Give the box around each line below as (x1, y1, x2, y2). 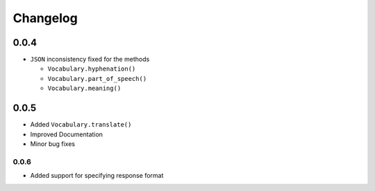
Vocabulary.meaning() (47, 84, 122, 93)
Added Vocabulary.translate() (30, 120, 132, 129)
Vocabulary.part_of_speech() (47, 75, 147, 82)
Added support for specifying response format (30, 172, 164, 180)
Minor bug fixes (30, 139, 76, 148)
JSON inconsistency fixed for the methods (30, 55, 150, 64)
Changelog (12, 10, 78, 26)
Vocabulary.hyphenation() (47, 65, 136, 73)
